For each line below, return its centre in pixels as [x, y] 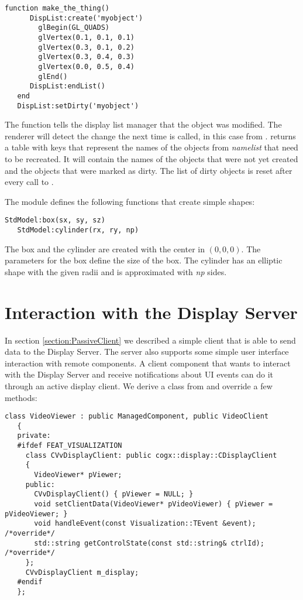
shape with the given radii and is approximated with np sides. [116, 271]
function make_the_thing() [57, 8]
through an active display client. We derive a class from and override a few [139, 385]
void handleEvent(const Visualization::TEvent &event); [145, 524]
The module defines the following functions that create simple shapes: [130, 201]
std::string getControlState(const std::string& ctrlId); [149, 543]
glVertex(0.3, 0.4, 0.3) [86, 57]
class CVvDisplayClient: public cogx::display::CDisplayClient [151, 455]
